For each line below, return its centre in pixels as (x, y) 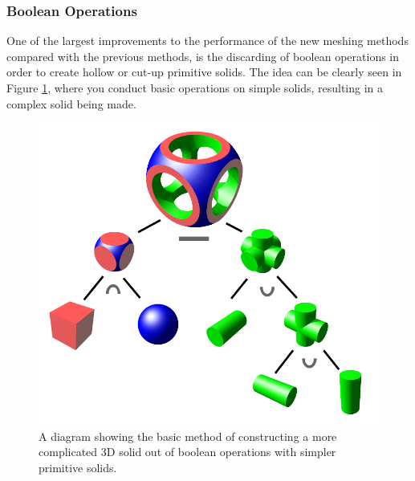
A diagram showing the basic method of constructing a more (188, 436)
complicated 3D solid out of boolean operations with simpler (187, 452)
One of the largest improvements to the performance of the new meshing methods (207, 41)
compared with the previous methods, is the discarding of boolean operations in (203, 56)
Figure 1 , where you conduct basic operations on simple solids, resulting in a (195, 88)
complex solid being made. (71, 103)
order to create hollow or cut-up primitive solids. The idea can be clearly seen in (204, 72)
